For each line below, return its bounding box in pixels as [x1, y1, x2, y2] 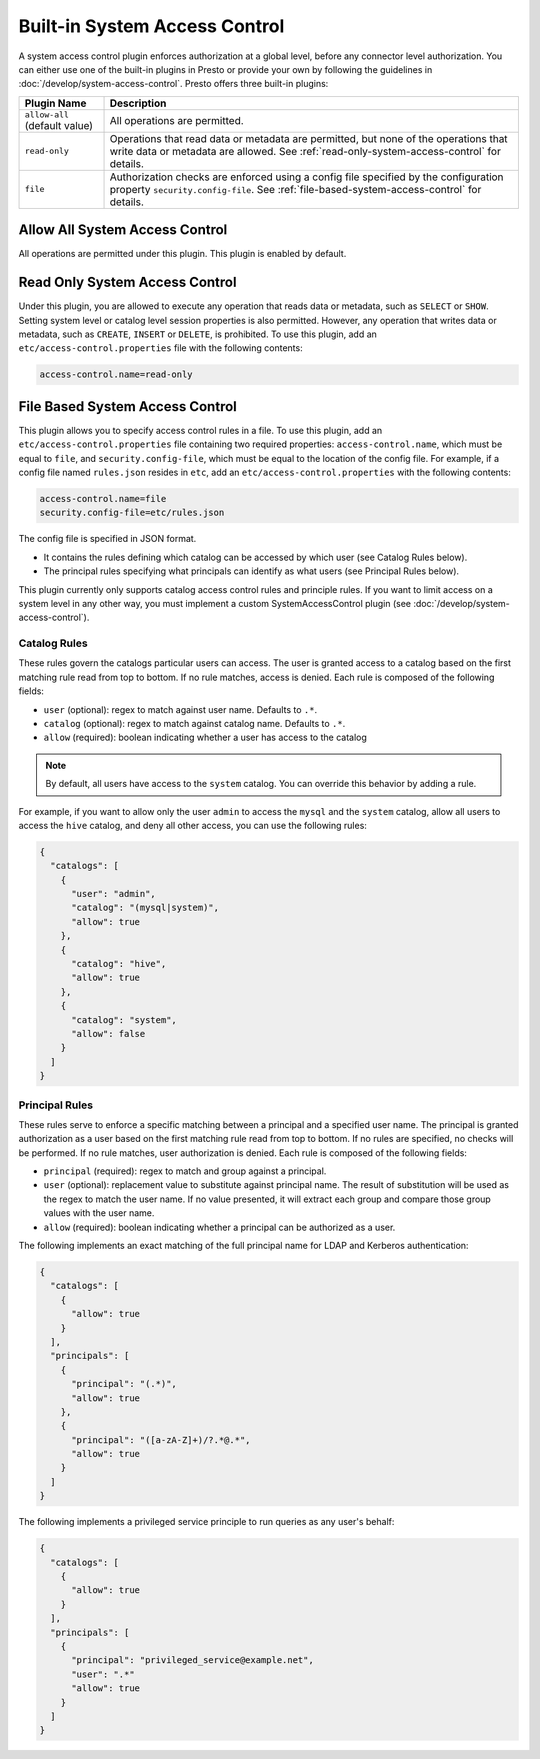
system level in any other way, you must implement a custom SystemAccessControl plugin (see [18, 597, 412, 609]
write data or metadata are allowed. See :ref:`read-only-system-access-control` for [109, 144, 502, 158]
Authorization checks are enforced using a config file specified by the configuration [109, 170, 504, 184]
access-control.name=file [39, 493, 167, 504]
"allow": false [71, 1028, 146, 1039]
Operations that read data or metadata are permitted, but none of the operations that [109, 131, 509, 145]
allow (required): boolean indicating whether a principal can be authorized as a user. [43, 1221, 396, 1233]
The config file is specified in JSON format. [18, 533, 197, 545]
